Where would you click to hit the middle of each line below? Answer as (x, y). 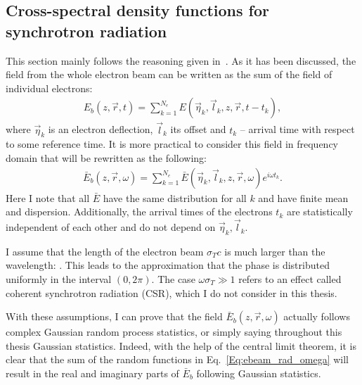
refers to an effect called (290, 279)
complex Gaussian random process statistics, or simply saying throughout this (174, 332)
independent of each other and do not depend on (111, 227)
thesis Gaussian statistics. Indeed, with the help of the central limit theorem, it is (181, 345)
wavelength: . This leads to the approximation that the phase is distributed (168, 265)
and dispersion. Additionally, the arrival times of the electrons (139, 212)
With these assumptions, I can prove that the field (114, 316)
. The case (173, 279)
